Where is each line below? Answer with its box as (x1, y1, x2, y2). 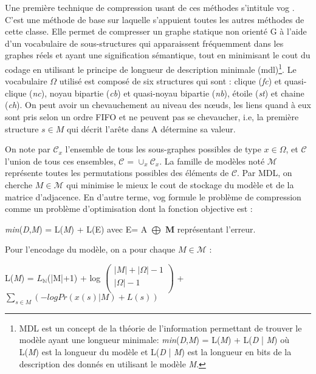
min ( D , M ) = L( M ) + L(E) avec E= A (5, 222, 148, 235)
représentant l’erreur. (177, 222, 256, 235)
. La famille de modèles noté (159, 154, 265, 167)
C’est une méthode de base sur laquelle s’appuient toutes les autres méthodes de (5, 13, 304, 25)
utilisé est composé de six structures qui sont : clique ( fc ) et (59, 75, 282, 87)
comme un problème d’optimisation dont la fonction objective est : (5, 202, 253, 215)
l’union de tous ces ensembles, (5, 154, 116, 167)
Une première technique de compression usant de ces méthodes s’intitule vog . (5, 1, 295, 13)
